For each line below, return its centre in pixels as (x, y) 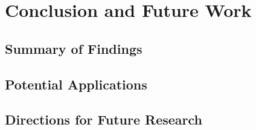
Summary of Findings (74, 48)
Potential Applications (76, 84)
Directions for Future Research (104, 119)
